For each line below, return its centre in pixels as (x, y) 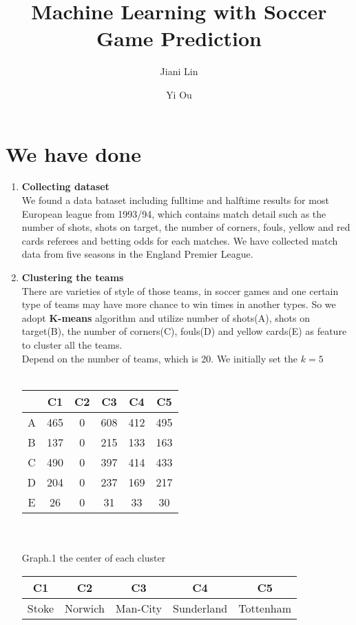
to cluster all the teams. (72, 344)
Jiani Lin (179, 71)
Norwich (85, 608)
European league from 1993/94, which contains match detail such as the (174, 213)
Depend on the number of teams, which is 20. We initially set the (160, 358)
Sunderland (200, 608)
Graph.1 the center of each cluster (94, 557)
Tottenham (265, 608)
